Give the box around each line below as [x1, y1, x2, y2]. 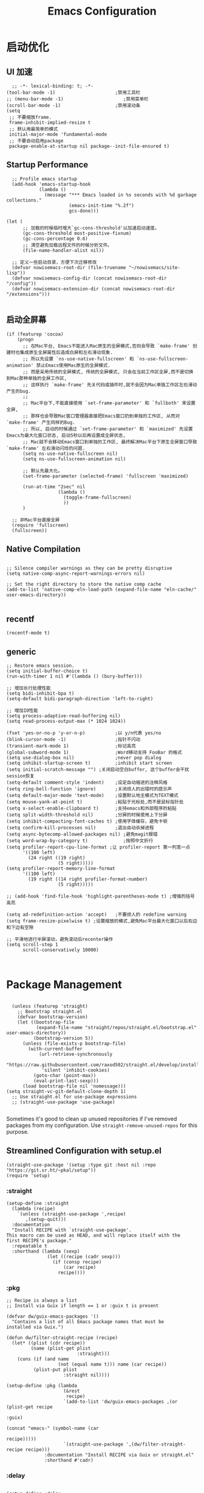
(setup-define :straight [6, 1201, 69, 1207]
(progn [17, 336, 34, 342]
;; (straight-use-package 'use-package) [12, 1099, 115, 1105]
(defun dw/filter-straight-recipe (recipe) [6, 1335, 118, 1341]
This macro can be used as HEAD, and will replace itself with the [6, 1232, 181, 1238]
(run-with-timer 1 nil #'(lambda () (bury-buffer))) [6, 673, 143, 680]
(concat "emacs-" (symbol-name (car [6, 1425, 99, 1432]
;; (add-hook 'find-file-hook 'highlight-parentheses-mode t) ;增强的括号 [6, 893, 195, 899]
